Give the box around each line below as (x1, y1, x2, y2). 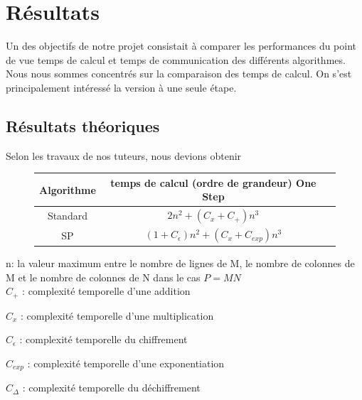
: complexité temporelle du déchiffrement (22, 380, 201, 395)
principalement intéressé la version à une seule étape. (6, 80, 237, 94)
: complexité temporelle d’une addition (22, 283, 191, 298)
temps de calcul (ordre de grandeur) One (110, 175, 316, 190)
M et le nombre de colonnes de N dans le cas (6, 269, 201, 284)
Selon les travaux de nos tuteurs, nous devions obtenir (6, 148, 242, 163)
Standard (47, 208, 87, 223)
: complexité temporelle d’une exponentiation (27, 355, 225, 370)
